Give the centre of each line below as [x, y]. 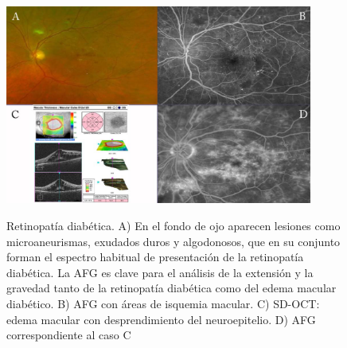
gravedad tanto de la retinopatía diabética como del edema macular [172, 288]
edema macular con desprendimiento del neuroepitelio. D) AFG [161, 319]
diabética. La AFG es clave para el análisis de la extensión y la [160, 272]
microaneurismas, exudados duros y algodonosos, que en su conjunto [173, 241]
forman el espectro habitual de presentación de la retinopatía [155, 257]
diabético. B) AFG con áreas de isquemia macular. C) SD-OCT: [163, 303]
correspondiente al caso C [69, 335]
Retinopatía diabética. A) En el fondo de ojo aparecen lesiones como [173, 226]
